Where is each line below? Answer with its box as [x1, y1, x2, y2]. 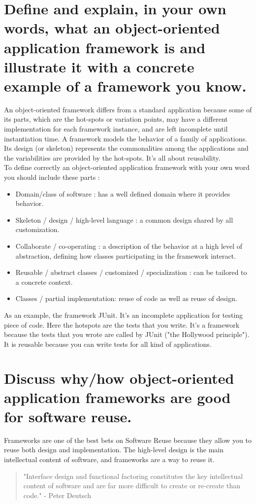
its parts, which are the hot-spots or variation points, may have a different [4, 114, 228, 124]
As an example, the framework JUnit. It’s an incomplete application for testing [4, 309, 243, 320]
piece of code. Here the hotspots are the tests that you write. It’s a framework [4, 319, 240, 330]
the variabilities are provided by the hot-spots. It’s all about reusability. [4, 152, 221, 163]
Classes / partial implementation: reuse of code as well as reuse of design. [15, 293, 237, 303]
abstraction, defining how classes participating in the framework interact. [15, 250, 236, 261]
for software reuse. [4, 406, 132, 426]
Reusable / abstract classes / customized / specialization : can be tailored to [15, 267, 247, 277]
